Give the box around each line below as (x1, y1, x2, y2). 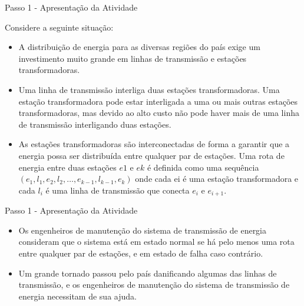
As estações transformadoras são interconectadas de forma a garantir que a (18, 138, 290, 150)
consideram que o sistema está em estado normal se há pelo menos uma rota (18, 235, 295, 248)
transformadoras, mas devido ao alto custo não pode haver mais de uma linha (18, 107, 299, 119)
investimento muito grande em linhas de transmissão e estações (18, 52, 247, 64)
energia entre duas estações (18, 161, 117, 173)
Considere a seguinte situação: (5, 21, 114, 33)
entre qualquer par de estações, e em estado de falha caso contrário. (18, 247, 263, 259)
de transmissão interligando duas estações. (18, 118, 171, 130)
